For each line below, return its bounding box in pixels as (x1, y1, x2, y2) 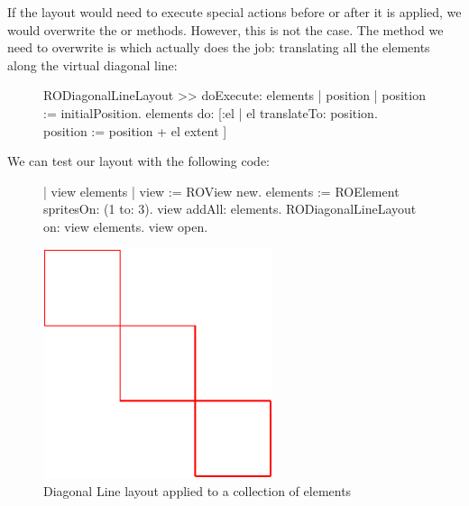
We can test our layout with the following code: (7, 152, 271, 170)
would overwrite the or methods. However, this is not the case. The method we (7, 20, 444, 39)
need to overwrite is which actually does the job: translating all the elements (7, 38, 430, 57)
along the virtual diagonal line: (7, 55, 178, 74)
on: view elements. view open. (43, 216, 208, 235)
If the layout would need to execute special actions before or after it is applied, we (7, 3, 462, 21)
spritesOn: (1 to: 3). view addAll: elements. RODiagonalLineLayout (43, 199, 417, 218)
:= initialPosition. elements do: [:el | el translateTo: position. (43, 103, 378, 122)
